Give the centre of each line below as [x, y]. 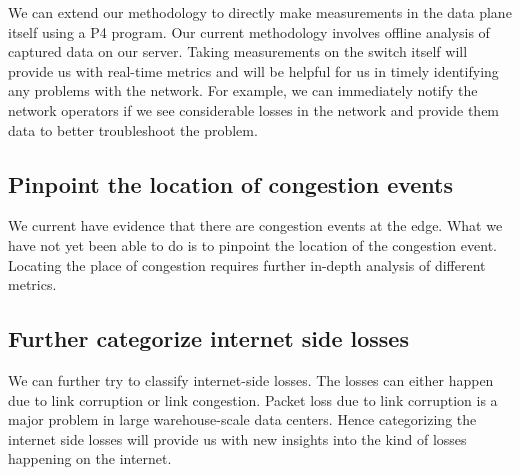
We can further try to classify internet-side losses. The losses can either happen [251, 379]
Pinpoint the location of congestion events [231, 183]
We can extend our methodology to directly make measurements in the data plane [260, 12]
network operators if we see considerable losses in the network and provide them [254, 109]
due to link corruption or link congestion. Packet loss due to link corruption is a [253, 399]
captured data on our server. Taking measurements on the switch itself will [238, 51]
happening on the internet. [90, 458]
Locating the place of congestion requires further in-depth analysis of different [247, 264]
